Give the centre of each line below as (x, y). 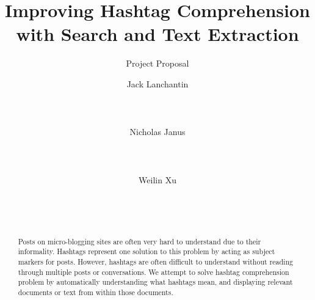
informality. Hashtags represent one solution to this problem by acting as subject (147, 251)
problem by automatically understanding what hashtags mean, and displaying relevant (155, 282)
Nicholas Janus (157, 132)
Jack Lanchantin (157, 83)
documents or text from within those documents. (96, 292)
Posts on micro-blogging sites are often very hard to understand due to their (139, 241)
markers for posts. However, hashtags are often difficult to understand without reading (155, 262)
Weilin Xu (157, 179)
